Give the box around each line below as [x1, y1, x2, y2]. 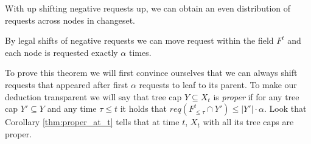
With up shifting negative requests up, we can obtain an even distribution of [5, 2, 291, 14]
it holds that [120, 102, 167, 115]
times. [128, 46, 152, 58]
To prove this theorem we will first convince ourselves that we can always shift [5, 66, 298, 79]
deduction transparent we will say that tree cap [5, 90, 182, 103]
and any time [47, 102, 97, 115]
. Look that [264, 102, 307, 115]
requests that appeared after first [5, 78, 128, 91]
